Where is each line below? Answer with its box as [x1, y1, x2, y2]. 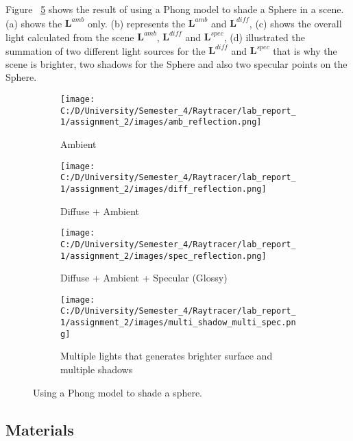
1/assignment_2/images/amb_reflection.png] [60, 117, 262, 127]
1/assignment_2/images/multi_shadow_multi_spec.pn [60, 318, 296, 328]
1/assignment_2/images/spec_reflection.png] [60, 251, 267, 261]
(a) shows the [5, 16, 62, 30]
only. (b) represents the [88, 16, 186, 30]
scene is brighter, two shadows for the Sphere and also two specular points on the [5, 56, 348, 71]
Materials [5, 418, 74, 440]
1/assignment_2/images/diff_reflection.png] [60, 184, 267, 194]
